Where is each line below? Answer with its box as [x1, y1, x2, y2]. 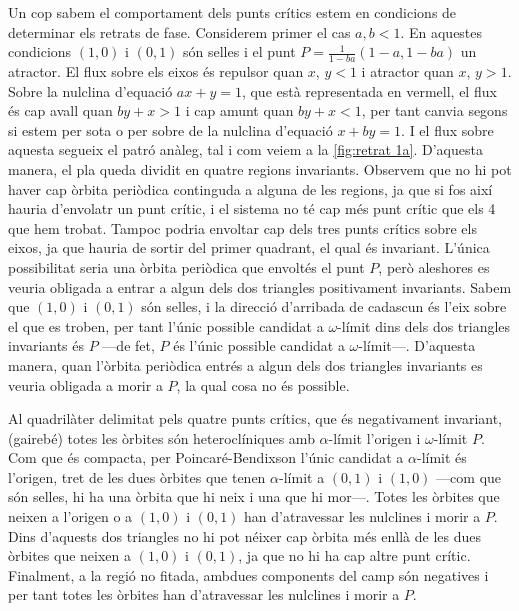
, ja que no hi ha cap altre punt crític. [238, 545, 471, 566]
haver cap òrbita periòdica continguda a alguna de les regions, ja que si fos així [8, 178, 493, 199]
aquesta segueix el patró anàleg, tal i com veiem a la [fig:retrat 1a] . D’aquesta [8, 139, 483, 160]
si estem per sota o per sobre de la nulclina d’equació [8, 119, 333, 140]
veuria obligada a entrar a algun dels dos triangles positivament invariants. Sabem [8, 276, 512, 297]
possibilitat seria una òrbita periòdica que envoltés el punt [8, 256, 365, 277]
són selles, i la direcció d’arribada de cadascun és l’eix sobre [141, 296, 507, 317]
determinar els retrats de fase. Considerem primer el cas [8, 21, 351, 42]
